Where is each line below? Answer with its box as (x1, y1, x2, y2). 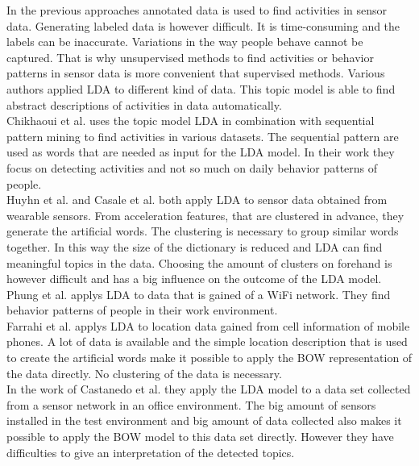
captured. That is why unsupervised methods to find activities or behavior (6, 48, 374, 65)
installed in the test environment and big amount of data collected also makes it (6, 412, 402, 429)
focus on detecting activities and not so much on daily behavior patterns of (6, 159, 378, 176)
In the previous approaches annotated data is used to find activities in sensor (6, 2, 387, 18)
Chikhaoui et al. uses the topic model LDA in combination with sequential (6, 112, 375, 129)
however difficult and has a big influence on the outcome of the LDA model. (6, 270, 382, 287)
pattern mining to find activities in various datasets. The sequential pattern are (6, 127, 399, 144)
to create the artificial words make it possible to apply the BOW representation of (6, 349, 413, 366)
